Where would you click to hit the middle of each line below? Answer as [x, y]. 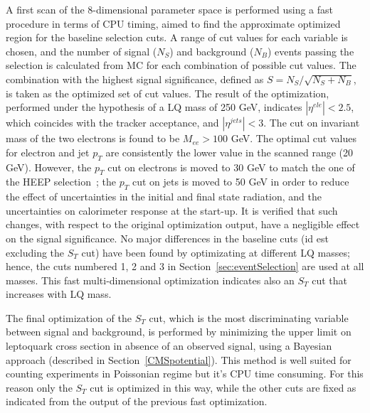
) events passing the [311, 51]
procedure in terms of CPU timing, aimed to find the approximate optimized [173, 23]
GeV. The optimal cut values [294, 138]
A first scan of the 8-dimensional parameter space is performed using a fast [169, 9]
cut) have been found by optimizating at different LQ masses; [216, 252]
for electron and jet [48, 152]
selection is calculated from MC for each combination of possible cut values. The [181, 65]
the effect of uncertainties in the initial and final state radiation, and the [164, 197]
